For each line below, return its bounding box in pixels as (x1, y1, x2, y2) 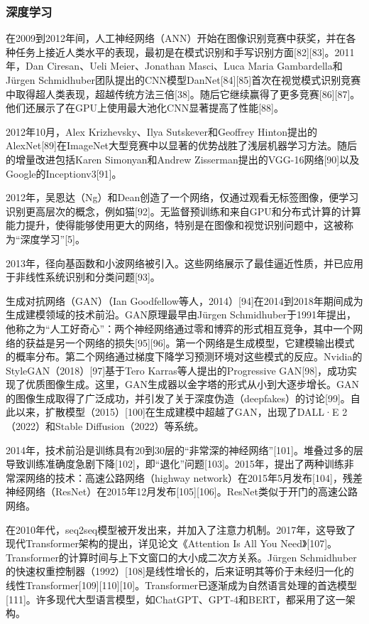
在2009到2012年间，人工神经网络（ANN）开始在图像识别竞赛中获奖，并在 (6, 31, 346, 45)
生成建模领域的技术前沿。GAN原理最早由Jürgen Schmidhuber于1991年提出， (6, 307, 356, 322)
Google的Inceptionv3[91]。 (6, 166, 122, 181)
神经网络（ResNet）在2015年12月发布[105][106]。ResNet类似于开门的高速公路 (6, 484, 358, 499)
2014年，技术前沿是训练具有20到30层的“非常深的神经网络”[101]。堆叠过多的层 (6, 442, 363, 457)
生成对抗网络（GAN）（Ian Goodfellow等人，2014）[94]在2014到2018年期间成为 (6, 293, 363, 308)
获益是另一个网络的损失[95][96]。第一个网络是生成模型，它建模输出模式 (25, 335, 355, 350)
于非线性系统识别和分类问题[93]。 (6, 269, 160, 284)
